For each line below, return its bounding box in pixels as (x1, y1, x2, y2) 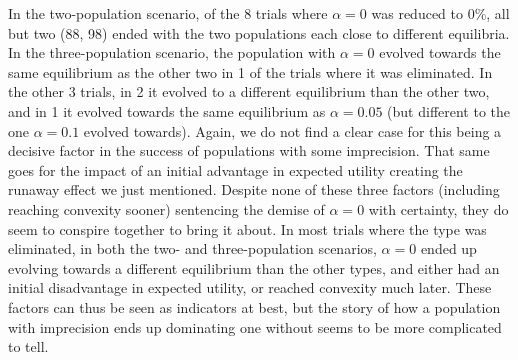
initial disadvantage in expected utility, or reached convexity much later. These (8, 277, 492, 298)
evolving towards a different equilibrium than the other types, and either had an (8, 257, 500, 278)
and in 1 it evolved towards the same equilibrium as (8, 100, 326, 121)
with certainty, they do (368, 198, 509, 219)
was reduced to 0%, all (371, 3, 510, 23)
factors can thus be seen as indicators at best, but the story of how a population (8, 296, 501, 317)
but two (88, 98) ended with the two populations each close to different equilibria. (8, 22, 510, 43)
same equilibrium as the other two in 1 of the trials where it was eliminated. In (8, 61, 493, 82)
